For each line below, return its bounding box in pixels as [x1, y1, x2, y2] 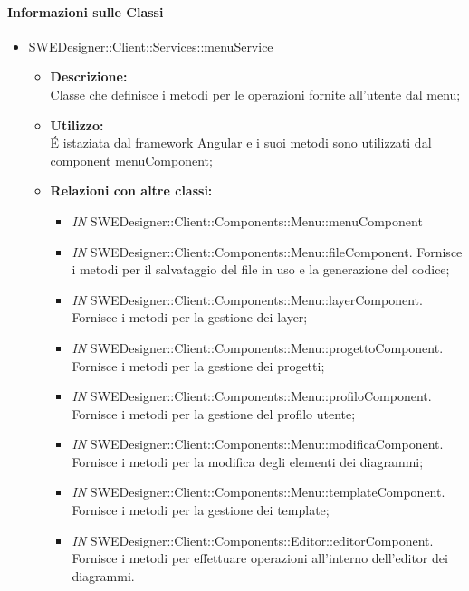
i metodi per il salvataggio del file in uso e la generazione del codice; [72, 260, 450, 279]
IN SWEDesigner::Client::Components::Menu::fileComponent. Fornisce [72, 242, 463, 261]
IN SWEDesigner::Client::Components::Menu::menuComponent [72, 211, 423, 230]
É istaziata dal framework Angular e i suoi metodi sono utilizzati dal [50, 133, 432, 152]
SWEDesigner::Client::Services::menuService [28, 36, 273, 55]
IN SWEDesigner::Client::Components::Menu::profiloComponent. [72, 386, 432, 405]
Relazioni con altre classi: [50, 181, 213, 200]
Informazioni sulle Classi [7, 2, 164, 21]
